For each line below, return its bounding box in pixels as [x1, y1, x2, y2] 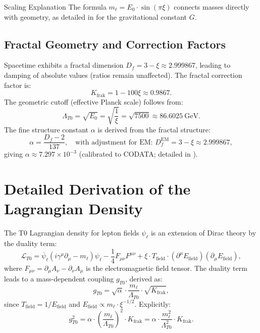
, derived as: [125, 273, 163, 284]
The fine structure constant [4, 124, 89, 134]
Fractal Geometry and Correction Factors [4, 36, 226, 52]
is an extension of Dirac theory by [150, 227, 256, 238]
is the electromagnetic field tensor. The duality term [86, 262, 247, 273]
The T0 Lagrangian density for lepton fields [4, 227, 139, 238]
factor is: [4, 79, 31, 90]
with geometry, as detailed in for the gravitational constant [4, 11, 187, 22]
